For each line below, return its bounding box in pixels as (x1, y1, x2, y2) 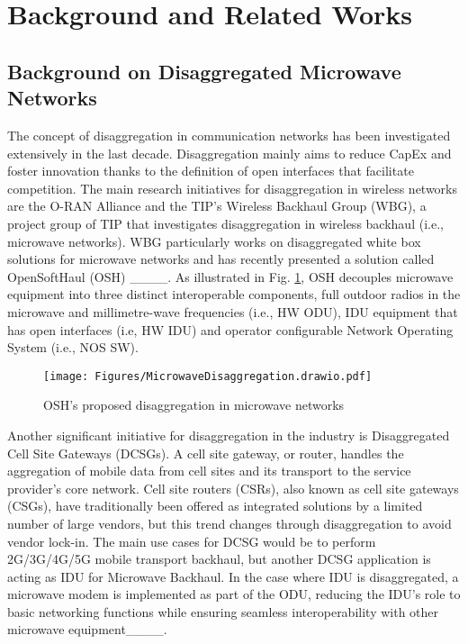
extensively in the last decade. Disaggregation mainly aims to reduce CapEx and (7, 143, 452, 162)
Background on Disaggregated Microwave (7, 57, 401, 85)
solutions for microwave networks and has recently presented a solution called (7, 249, 435, 268)
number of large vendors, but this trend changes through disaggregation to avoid (7, 513, 452, 532)
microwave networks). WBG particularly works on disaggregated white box (7, 231, 421, 250)
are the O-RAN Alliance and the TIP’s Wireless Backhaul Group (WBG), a (7, 196, 427, 215)
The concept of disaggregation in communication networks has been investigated (7, 125, 451, 144)
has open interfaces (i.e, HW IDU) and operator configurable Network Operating (7, 320, 454, 339)
